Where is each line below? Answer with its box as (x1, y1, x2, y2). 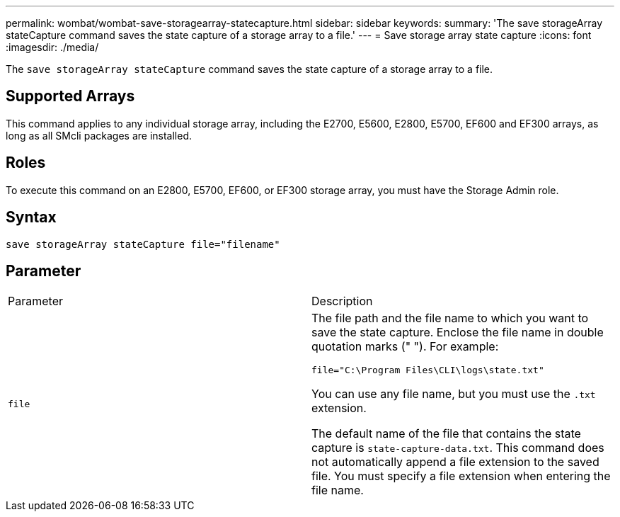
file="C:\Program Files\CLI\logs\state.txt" (311, 365, 544, 376)
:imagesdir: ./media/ (6, 41, 99, 53)
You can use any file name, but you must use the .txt (311, 387, 596, 402)
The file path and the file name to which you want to (311, 311, 589, 326)
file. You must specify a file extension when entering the (311, 469, 611, 484)
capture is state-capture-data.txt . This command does (311, 441, 604, 455)
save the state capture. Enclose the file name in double (311, 325, 604, 340)
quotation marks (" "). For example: (311, 339, 499, 354)
